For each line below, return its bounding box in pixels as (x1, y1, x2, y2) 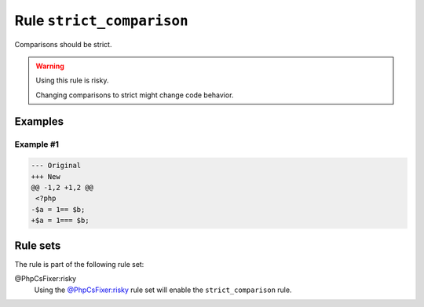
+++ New (31, 172, 60, 181)
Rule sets (14, 239, 61, 252)
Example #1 (14, 138, 59, 149)
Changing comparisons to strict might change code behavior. (35, 90, 234, 100)
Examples (14, 115, 64, 128)
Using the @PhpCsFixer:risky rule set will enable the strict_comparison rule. (34, 285, 292, 294)
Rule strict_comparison (14, 12, 188, 29)
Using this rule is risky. (35, 75, 109, 86)
